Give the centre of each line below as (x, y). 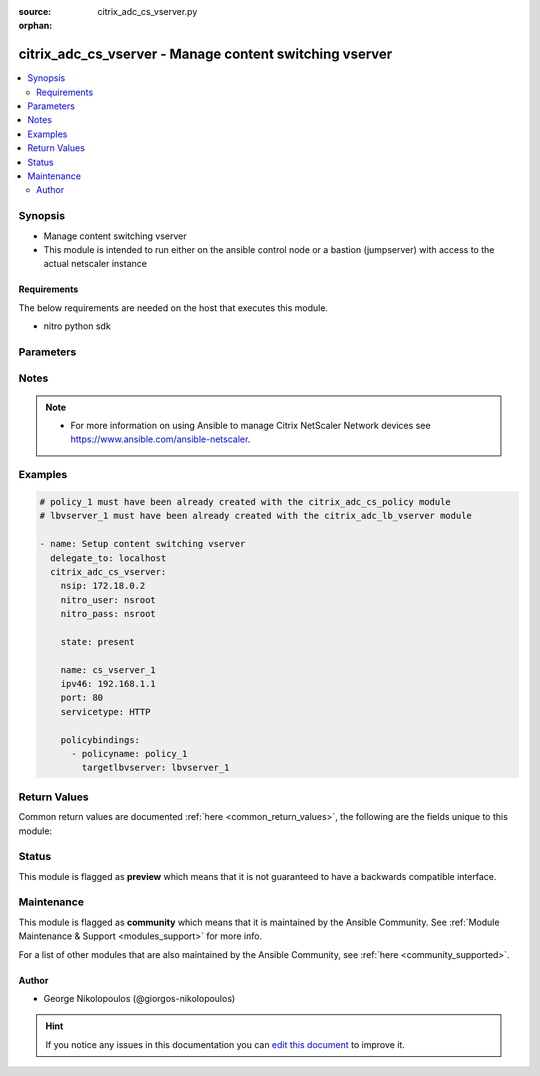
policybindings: (100, 739)
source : (35, 11)
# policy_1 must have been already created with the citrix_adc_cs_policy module (245, 501)
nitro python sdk (77, 326)
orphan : (35, 26)
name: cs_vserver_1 (108, 669)
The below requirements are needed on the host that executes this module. (173, 307)
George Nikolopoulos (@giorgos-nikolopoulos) (139, 998)
